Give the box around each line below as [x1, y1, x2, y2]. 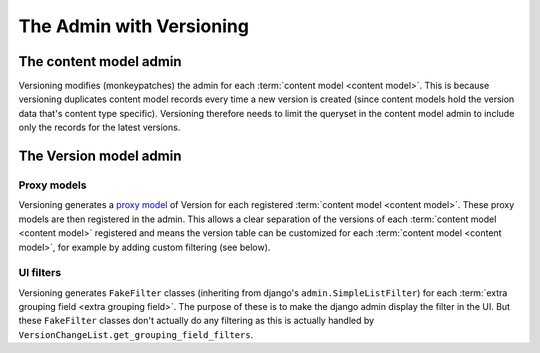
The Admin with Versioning [18, 15, 250, 37]
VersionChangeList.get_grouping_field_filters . [18, 328, 254, 340]
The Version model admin [18, 148, 182, 165]
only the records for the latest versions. [18, 121, 181, 134]
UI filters [18, 266, 62, 280]
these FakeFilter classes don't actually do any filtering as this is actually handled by [18, 315, 375, 327]
